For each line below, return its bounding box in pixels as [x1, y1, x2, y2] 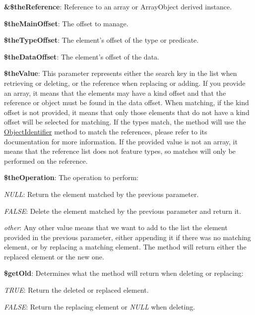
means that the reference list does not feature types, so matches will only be [4, 146, 236, 156]
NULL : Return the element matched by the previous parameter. [4, 189, 199, 199]
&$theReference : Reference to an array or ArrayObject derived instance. [4, 1, 232, 11]
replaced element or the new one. [4, 251, 104, 261]
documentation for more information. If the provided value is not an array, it [4, 136, 238, 146]
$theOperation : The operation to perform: [4, 172, 138, 183]
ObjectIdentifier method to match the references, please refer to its [4, 126, 207, 136]
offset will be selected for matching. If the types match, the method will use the [4, 117, 246, 127]
